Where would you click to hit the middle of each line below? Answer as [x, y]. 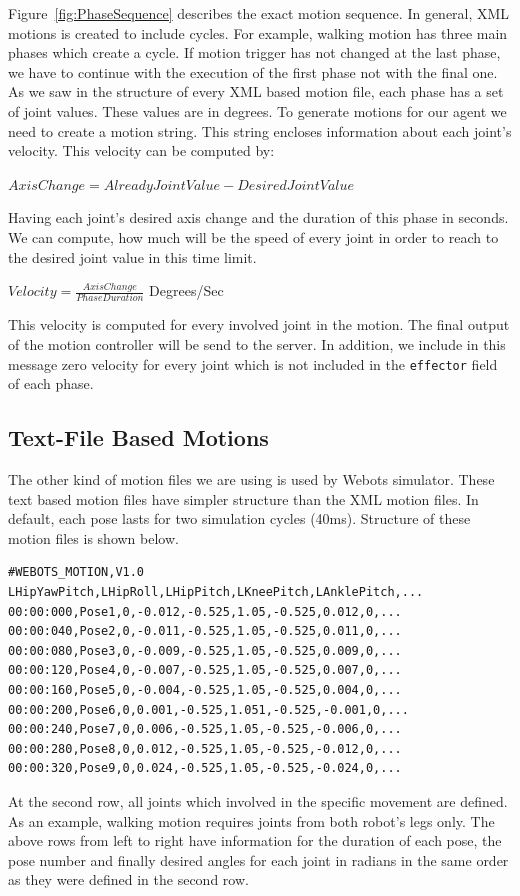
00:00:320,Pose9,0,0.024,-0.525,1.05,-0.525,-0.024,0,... [205, 768]
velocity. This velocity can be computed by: [141, 150]
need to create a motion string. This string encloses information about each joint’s [260, 130]
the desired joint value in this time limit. [132, 256]
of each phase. [51, 383]
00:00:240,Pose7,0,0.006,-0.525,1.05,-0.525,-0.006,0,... [205, 729]
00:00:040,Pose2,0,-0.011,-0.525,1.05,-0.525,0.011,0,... [205, 631]
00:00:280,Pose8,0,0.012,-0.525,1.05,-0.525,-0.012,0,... [205, 748]
